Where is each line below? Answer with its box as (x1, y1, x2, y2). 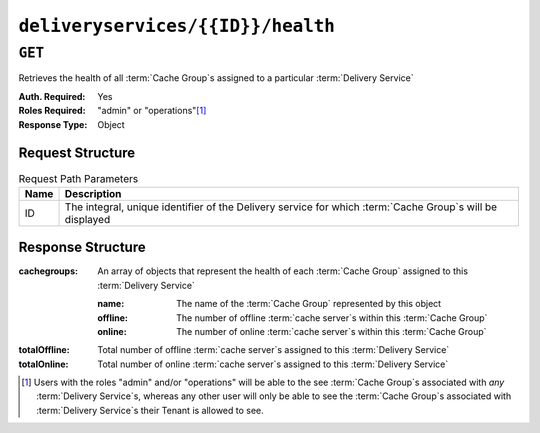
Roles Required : (18, 105, 86, 117)
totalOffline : (18, 344, 70, 356)
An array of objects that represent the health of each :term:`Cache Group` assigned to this (97, 265, 469, 277)
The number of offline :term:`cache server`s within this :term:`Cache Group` (176, 311, 488, 324)
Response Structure (18, 239, 146, 256)
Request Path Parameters (18, 171, 139, 185)
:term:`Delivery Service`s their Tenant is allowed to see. (36, 404, 264, 416)
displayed (64, 212, 111, 226)
